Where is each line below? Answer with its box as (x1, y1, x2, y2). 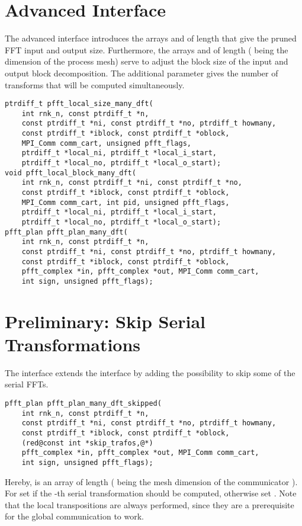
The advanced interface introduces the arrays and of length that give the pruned (5, 32, 297, 44)
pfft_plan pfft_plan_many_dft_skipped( (5, 399, 162, 408)
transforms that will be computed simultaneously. (5, 78, 185, 91)
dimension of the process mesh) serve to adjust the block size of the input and (5, 55, 288, 68)
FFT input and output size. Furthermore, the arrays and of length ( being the (5, 43, 288, 56)
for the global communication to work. (5, 510, 144, 522)
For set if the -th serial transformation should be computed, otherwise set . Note (5, 487, 297, 499)
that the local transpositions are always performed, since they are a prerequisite (5, 498, 294, 511)
